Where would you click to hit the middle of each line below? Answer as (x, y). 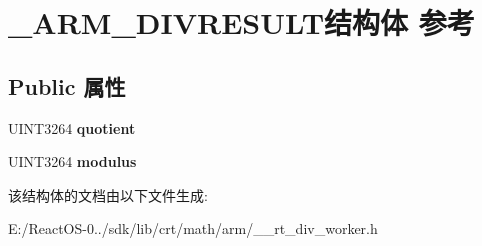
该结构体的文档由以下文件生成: (108, 194)
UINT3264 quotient (72, 127)
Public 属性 (67, 85)
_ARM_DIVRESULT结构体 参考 (241, 22)
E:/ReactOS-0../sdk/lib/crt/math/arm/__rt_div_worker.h (193, 228)
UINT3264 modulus (72, 161)
